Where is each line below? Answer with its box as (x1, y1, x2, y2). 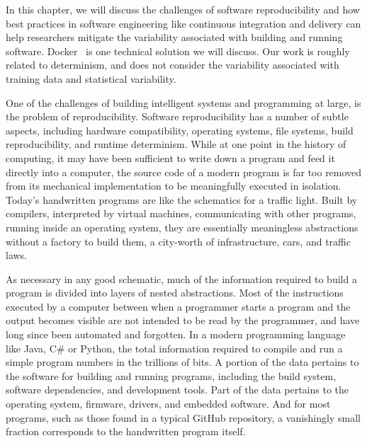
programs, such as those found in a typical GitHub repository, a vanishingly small (6, 410, 361, 425)
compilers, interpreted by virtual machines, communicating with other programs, (6, 206, 356, 221)
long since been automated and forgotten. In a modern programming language (6, 327, 346, 342)
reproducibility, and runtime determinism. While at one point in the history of (6, 137, 346, 151)
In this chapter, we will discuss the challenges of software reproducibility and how (6, 2, 360, 16)
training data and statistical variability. (6, 71, 176, 86)
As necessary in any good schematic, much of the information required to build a (6, 271, 357, 286)
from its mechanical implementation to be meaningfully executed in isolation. (6, 178, 341, 193)
